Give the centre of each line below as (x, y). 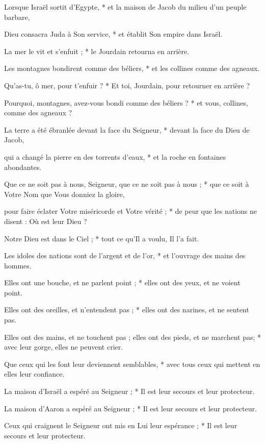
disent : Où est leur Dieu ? (46, 221)
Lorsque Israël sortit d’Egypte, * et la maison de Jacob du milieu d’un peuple (125, 7)
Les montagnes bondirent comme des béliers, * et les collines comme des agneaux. (132, 68)
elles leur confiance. (34, 374)
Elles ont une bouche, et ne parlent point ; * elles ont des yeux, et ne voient (122, 282)
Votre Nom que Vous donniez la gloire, (64, 194)
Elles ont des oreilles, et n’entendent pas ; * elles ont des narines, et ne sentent (127, 310)
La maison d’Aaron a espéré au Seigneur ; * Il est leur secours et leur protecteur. (130, 408)
